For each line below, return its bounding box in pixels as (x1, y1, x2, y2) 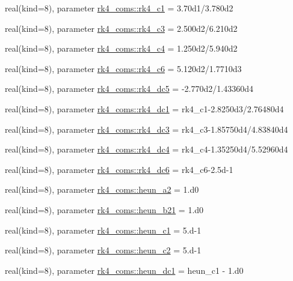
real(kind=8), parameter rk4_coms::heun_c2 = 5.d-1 (5, 244, 202, 256)
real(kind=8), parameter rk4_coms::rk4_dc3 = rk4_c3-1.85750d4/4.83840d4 (5, 122, 288, 135)
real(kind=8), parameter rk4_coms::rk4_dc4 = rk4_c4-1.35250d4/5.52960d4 (5, 143, 288, 156)
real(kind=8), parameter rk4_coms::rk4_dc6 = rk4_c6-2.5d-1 (5, 163, 233, 175)
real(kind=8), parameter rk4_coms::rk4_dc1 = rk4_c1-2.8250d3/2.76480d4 (5, 102, 284, 115)
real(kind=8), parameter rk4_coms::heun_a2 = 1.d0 (5, 183, 199, 196)
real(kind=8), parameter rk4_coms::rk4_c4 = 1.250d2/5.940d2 (5, 42, 238, 55)
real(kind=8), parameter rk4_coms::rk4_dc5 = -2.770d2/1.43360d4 (5, 82, 253, 95)
